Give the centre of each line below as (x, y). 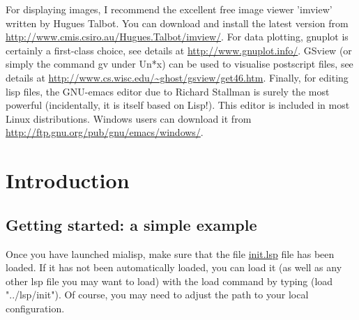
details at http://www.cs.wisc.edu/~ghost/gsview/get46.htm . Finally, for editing (177, 77)
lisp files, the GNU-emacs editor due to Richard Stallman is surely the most (168, 91)
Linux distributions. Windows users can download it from (129, 118)
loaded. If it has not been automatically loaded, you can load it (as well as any (174, 267)
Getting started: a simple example (131, 224)
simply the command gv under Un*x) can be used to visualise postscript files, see (179, 64)
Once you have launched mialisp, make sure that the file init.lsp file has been (170, 253)
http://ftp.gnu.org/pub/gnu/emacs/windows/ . (105, 132)
